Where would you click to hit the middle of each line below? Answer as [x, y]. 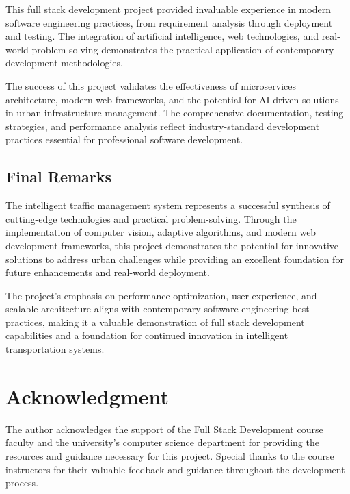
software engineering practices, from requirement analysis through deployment [169, 22]
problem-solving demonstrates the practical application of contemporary [183, 49]
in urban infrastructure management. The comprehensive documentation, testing [175, 113]
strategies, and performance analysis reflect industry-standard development [163, 126]
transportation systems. [55, 349]
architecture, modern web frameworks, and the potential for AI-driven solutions [172, 99]
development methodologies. [64, 63]
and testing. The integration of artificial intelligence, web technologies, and [162, 36]
